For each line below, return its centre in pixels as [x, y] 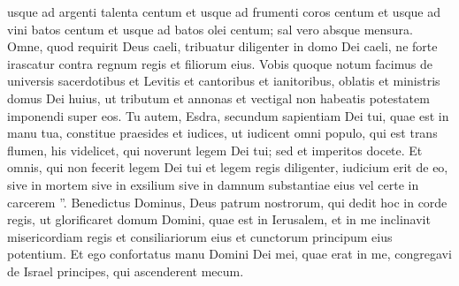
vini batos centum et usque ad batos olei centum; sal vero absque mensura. [210, 29]
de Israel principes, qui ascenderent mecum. [126, 271]
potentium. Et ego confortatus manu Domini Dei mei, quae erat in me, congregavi [229, 254]
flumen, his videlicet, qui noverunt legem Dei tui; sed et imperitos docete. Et [215, 150]
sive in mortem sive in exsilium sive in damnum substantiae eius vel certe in [213, 184]
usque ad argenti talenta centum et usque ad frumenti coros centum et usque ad [224, 11]
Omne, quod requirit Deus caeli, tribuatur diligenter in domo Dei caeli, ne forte [222, 46]
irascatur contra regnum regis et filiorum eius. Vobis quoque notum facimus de [220, 63]
